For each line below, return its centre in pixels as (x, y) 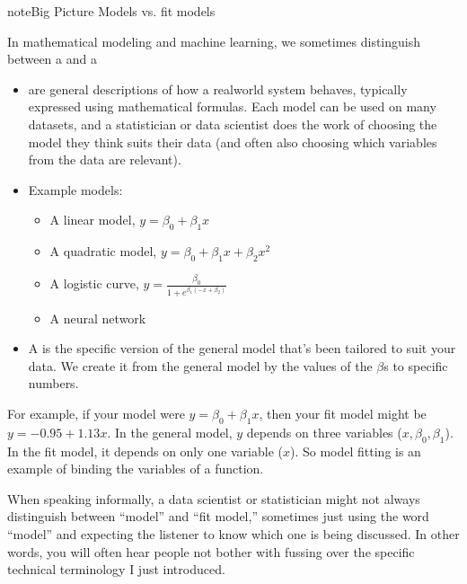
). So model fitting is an (355, 451)
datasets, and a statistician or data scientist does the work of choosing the (233, 124)
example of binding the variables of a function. (136, 469)
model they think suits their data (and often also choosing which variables (233, 142)
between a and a (52, 59)
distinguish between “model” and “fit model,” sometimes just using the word (218, 516)
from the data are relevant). (105, 159)
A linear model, (93, 220)
